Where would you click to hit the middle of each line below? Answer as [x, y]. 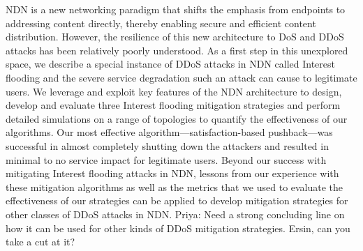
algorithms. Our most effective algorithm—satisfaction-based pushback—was [169, 132]
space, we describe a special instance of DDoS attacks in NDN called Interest [170, 64]
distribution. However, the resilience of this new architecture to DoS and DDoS [175, 37]
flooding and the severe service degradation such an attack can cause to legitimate [181, 77]
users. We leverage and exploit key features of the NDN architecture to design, [174, 91]
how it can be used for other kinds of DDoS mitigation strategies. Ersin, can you [178, 228]
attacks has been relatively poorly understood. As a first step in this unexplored [177, 50]
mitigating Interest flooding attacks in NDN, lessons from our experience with [172, 173]
